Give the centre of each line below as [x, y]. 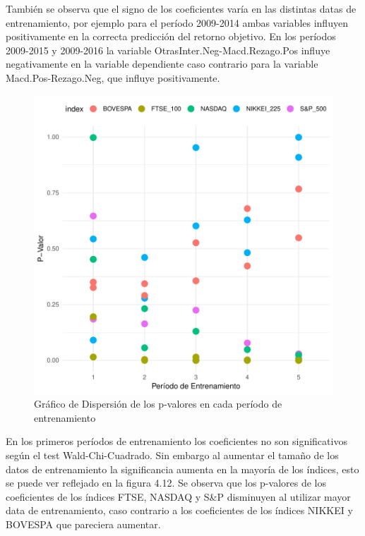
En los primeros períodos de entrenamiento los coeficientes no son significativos [176, 441]
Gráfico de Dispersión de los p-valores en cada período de [158, 404]
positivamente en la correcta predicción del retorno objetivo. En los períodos [171, 36]
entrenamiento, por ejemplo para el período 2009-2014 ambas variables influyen [177, 22]
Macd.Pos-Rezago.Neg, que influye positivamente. [113, 77]
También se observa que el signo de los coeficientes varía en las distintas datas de [181, 8]
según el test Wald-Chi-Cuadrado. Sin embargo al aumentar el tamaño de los [172, 455]
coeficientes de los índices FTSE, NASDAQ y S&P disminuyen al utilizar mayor [178, 496]
